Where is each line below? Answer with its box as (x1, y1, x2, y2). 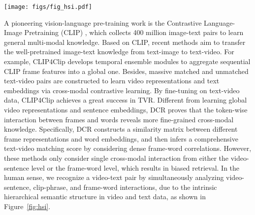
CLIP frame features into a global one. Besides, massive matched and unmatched (4, 66, 249, 76)
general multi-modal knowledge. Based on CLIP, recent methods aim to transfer (4, 36, 246, 47)
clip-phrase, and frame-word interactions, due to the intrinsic (33, 181, 217, 192)
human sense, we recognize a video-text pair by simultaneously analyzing (4, 172, 224, 182)
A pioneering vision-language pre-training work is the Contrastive (4, 17, 202, 28)
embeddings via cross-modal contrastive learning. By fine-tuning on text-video (4, 85, 240, 95)
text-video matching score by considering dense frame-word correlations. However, (4, 143, 252, 153)
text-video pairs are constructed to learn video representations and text (4, 75, 220, 86)
